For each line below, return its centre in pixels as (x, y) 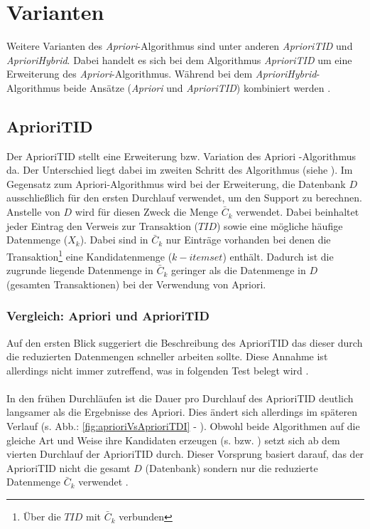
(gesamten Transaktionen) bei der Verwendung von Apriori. (136, 284)
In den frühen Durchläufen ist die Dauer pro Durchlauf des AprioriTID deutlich (180, 398)
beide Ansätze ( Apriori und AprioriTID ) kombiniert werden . (197, 87)
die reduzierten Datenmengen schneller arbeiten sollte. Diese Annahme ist (167, 356)
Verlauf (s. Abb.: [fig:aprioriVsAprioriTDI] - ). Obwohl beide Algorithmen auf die (183, 426)
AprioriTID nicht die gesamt (69, 467)
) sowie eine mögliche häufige (280, 225)
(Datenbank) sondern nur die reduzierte (232, 467)
